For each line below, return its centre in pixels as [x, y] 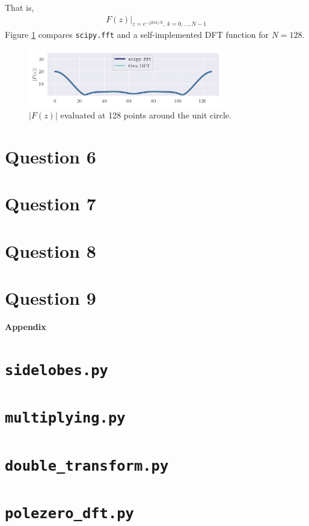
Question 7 [50, 203]
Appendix [26, 327]
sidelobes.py [57, 370]
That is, [20, 7]
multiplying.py [65, 418]
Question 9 [50, 298]
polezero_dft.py [69, 514]
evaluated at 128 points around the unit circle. [146, 115]
